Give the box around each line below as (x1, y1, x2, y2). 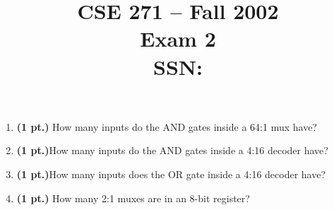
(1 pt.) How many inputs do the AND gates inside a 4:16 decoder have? (16, 143, 328, 158)
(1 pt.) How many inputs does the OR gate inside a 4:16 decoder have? (16, 166, 326, 181)
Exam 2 (140, 24, 216, 53)
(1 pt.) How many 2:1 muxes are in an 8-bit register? (16, 190, 250, 205)
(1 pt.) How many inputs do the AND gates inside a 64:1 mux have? (16, 119, 317, 134)
